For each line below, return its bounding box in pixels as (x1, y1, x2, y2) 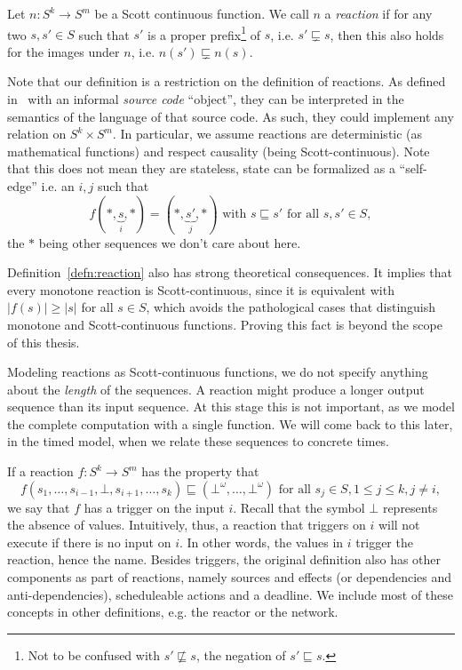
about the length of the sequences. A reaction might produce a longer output (7, 379, 425, 398)
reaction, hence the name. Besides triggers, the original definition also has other (7, 550, 442, 569)
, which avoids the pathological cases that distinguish (146, 298, 436, 316)
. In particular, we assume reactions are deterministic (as (112, 124, 423, 143)
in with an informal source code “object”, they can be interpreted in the (7, 90, 404, 108)
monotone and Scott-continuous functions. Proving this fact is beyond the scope (7, 315, 442, 333)
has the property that (141, 462, 259, 481)
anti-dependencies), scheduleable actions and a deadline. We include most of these (7, 585, 454, 603)
